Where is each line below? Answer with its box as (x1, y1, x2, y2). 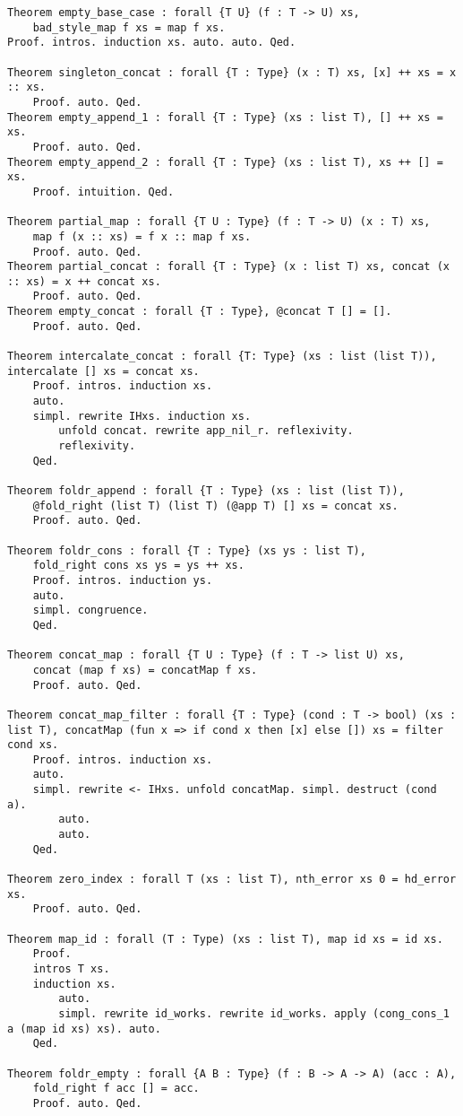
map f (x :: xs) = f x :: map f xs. (32, 230, 252, 243)
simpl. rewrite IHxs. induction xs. (32, 409, 252, 423)
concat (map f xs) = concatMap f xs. (32, 663, 258, 676)
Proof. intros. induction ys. (32, 573, 213, 587)
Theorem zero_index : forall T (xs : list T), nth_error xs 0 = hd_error (7, 873, 457, 886)
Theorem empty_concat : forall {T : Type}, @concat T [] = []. (7, 305, 392, 318)
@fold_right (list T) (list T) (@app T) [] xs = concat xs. (32, 499, 399, 512)
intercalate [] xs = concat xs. (7, 364, 200, 378)
